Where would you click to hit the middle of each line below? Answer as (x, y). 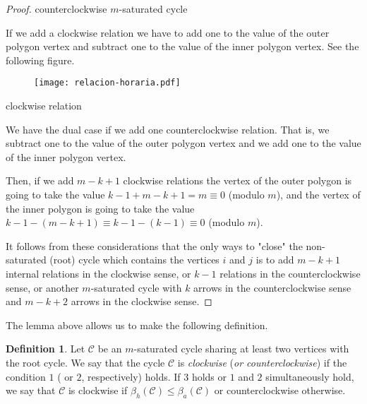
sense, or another (42, 287)
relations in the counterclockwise (290, 273)
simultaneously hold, (310, 376)
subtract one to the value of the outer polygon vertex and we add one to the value (183, 143)
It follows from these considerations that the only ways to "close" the (154, 245)
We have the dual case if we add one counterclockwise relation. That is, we (168, 129)
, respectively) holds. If (131, 376)
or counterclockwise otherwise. (280, 390)
